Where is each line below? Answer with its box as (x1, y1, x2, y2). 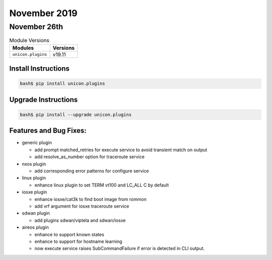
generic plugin (22, 140, 52, 146)
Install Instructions (9, 64, 70, 73)
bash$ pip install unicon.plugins (20, 81, 105, 87)
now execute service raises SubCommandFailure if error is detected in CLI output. (34, 245, 205, 251)
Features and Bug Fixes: (9, 126, 87, 135)
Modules (12, 44, 34, 51)
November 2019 (9, 8, 78, 19)
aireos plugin (22, 224, 49, 230)
